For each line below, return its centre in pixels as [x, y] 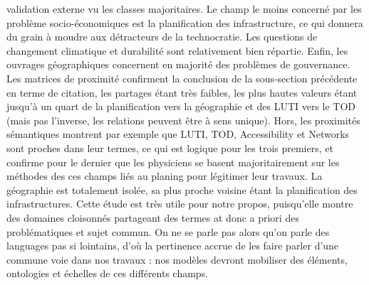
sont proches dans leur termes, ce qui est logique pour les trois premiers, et [170, 147]
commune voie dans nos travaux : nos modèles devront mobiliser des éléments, [177, 259]
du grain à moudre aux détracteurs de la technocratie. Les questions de [162, 37]
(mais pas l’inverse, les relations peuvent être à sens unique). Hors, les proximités [183, 120]
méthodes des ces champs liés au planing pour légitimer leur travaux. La [165, 176]
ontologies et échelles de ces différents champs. [108, 273]
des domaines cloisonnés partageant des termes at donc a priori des [153, 217]
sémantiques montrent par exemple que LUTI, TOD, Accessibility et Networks [178, 134]
